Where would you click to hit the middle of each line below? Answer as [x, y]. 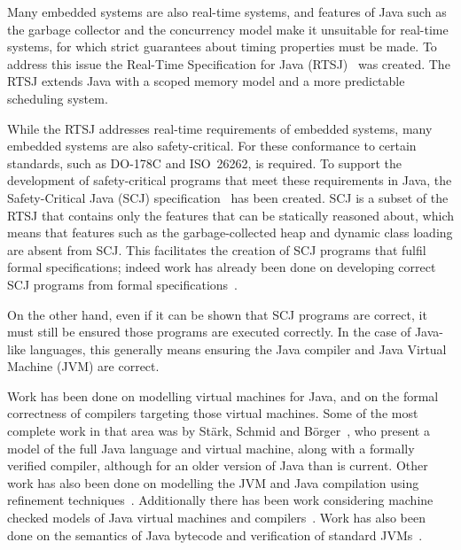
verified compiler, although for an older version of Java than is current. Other [218, 465]
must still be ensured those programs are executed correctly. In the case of [209, 332]
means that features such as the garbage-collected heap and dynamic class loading [230, 232]
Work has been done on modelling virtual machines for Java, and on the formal [223, 395]
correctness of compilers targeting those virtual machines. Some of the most [213, 413]
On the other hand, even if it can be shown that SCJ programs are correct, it [217, 314]
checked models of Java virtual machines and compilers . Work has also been [216, 518]
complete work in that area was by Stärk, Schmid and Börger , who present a [219, 431]
